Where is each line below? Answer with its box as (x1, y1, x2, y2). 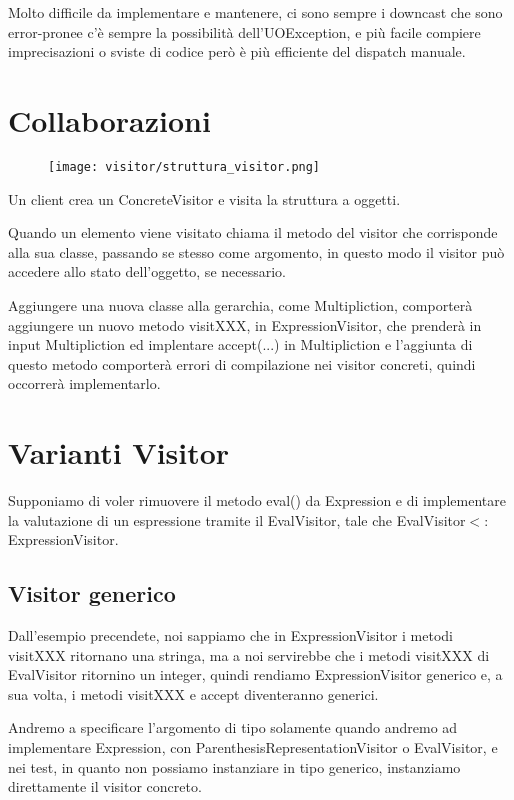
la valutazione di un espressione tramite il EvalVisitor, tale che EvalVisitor (8, 509, 466, 530)
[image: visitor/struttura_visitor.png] (48, 159, 321, 174)
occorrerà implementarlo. (8, 373, 161, 394)
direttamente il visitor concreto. (8, 776, 202, 797)
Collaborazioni (8, 99, 211, 140)
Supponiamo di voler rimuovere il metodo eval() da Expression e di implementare (8, 490, 506, 511)
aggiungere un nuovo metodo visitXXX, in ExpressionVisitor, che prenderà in (8, 314, 482, 335)
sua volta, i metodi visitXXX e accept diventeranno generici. (8, 683, 379, 704)
